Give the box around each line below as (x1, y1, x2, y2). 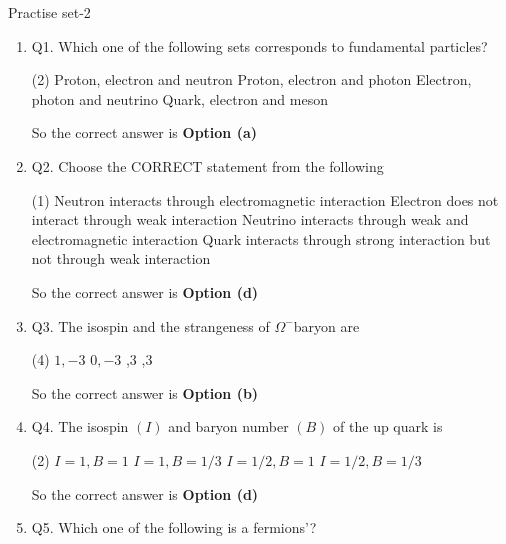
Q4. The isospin (31, 416, 129, 437)
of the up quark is (333, 416, 443, 437)
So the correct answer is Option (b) (31, 382, 259, 403)
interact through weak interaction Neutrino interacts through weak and (31, 209, 469, 230)
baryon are (293, 315, 360, 336)
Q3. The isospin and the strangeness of (31, 315, 270, 336)
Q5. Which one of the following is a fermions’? (31, 517, 317, 538)
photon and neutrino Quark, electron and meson (31, 88, 328, 109)
